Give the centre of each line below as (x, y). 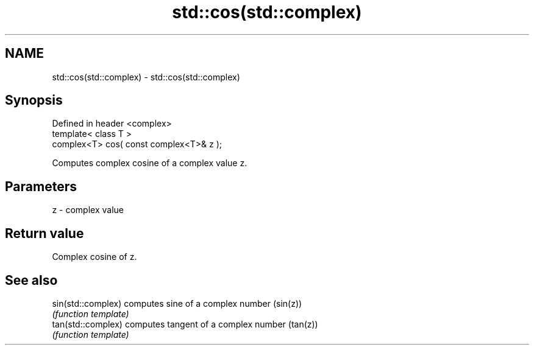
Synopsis (34, 100)
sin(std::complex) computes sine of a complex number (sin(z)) (177, 303)
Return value (44, 233)
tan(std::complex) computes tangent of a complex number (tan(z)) (185, 324)
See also (31, 280)
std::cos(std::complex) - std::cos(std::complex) (146, 77)
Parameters (41, 186)
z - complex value (88, 210)
